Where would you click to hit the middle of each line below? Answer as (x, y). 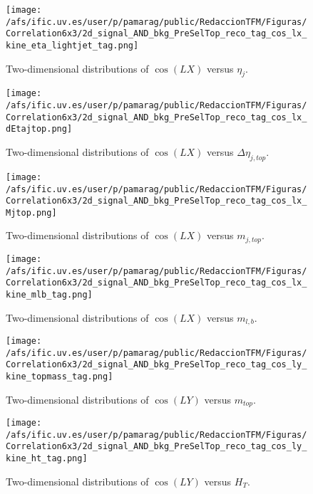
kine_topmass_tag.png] (60, 376)
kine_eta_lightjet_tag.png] (72, 45)
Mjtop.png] (31, 212)
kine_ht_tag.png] (47, 459)
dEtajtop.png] (39, 129)
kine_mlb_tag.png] (49, 294)
